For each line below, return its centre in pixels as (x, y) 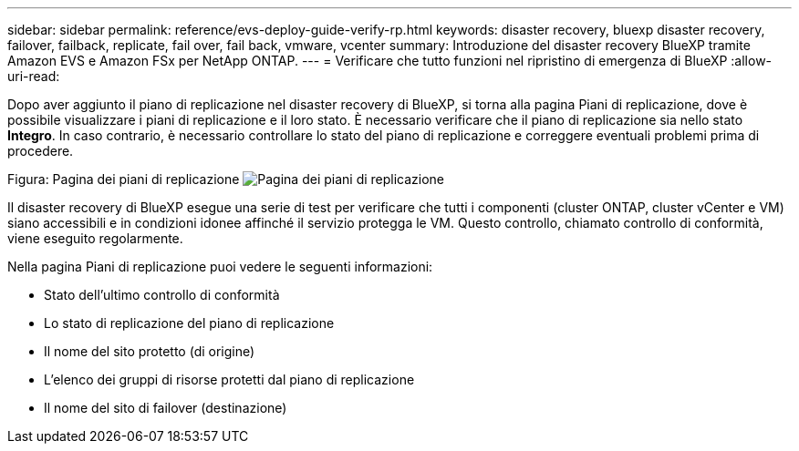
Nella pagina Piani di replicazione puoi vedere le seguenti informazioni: (220, 266)
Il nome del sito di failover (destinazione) (166, 408)
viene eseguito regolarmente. (95, 238)
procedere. (41, 151)
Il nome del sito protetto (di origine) (150, 351)
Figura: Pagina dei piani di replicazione (124, 179)
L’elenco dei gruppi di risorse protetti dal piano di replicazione (229, 379)
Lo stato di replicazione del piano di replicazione (189, 323)
